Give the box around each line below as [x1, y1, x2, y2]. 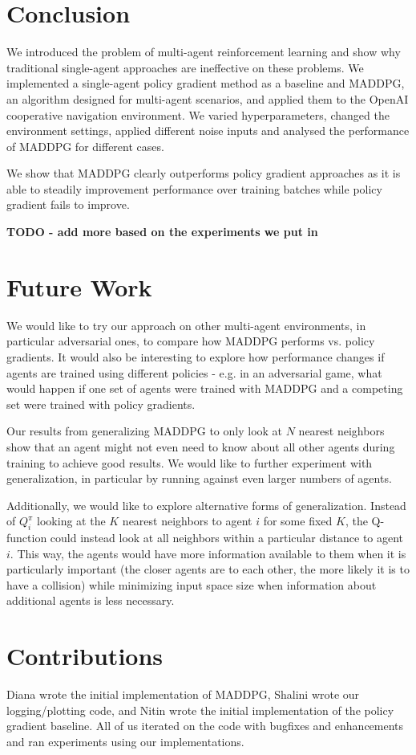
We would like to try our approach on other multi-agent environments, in [6, 316, 366, 333]
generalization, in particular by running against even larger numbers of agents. [6, 470, 392, 487]
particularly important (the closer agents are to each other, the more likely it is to [6, 561, 410, 577]
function [6, 529, 47, 546]
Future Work [6, 270, 152, 303]
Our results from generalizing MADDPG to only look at [6, 422, 283, 439]
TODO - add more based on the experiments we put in [6, 223, 318, 240]
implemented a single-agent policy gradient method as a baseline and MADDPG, [6, 75, 405, 92]
